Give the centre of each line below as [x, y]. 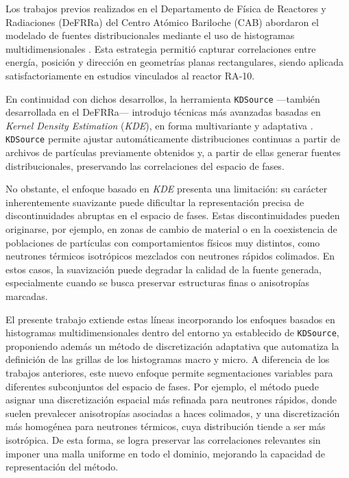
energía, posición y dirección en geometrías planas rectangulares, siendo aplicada [174, 62]
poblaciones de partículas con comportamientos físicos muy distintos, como [163, 242]
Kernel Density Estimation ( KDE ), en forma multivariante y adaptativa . [159, 125]
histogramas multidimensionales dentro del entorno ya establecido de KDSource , [172, 332]
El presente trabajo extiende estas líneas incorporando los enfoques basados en [170, 319]
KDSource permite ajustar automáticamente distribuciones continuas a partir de [173, 139]
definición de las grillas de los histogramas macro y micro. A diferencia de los [168, 359]
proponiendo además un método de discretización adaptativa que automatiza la [172, 345]
